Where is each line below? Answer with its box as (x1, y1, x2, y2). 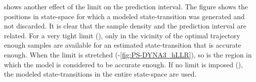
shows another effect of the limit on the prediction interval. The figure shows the (4, 1, 248, 11)
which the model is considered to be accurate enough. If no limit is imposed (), (4, 59, 243, 69)
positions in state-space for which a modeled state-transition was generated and (4, 11, 245, 21)
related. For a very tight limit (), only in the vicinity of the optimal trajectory (4, 30, 240, 40)
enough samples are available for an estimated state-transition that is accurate (4, 40, 242, 50)
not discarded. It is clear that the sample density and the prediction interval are (4, 21, 247, 31)
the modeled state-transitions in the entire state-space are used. (4, 69, 197, 79)
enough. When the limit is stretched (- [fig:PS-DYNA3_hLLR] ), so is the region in (4, 49, 252, 59)
